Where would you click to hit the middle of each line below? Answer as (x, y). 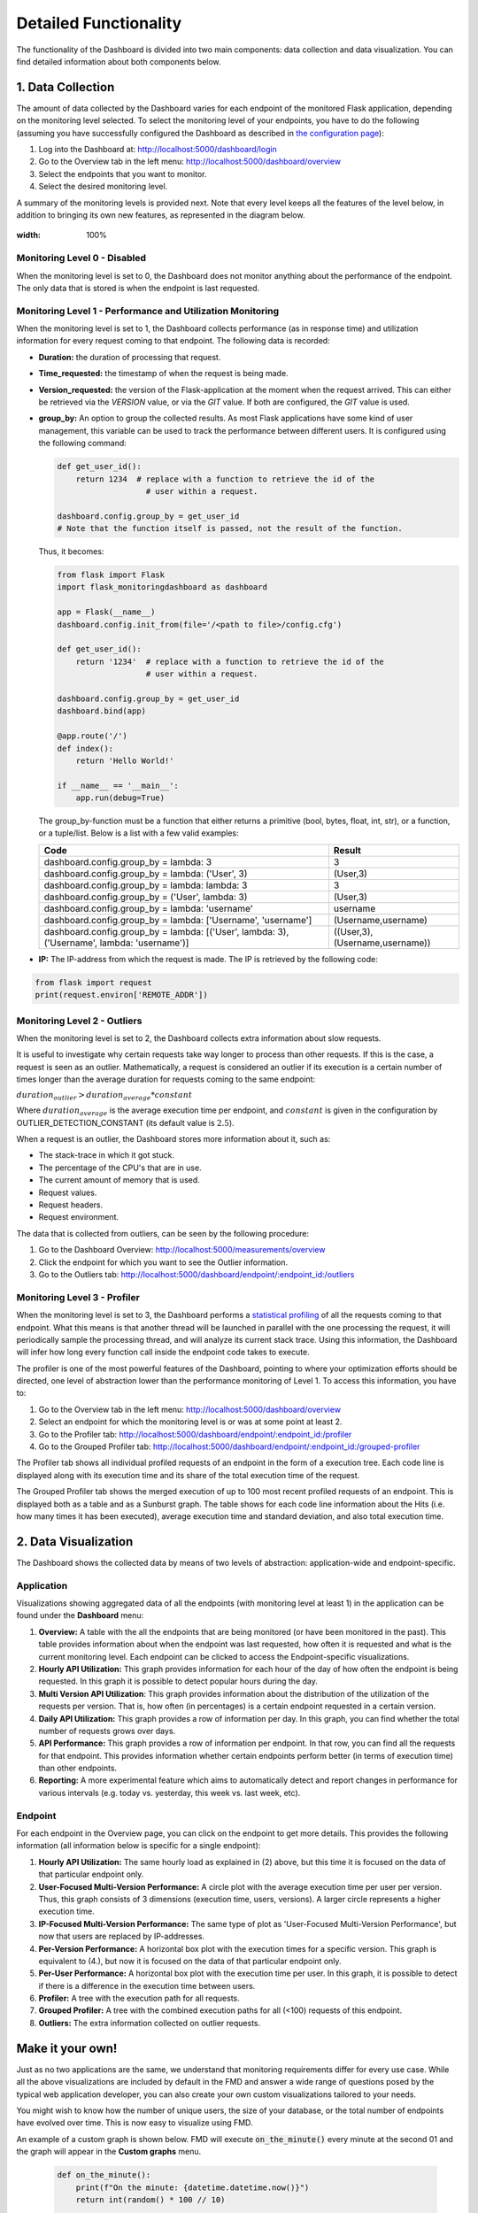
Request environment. (79, 1217)
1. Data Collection (66, 87)
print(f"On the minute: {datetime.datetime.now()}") (193, 2187)
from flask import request (93, 982)
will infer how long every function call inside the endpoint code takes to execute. (163, 1352)
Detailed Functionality (99, 23)
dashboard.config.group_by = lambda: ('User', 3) (146, 874)
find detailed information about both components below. (119, 61)
